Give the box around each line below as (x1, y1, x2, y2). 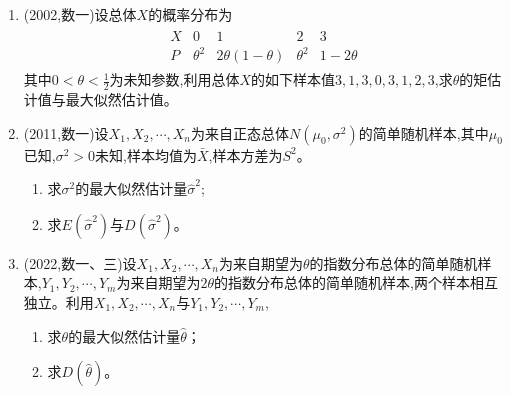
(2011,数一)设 (23, 122, 109, 143)
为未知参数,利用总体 (109, 69, 240, 90)
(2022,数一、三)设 (23, 252, 137, 273)
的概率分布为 (148, 4, 233, 24)
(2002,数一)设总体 (23, 4, 137, 24)
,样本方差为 (208, 144, 283, 165)
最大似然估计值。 (65, 89, 178, 110)
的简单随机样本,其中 (358, 122, 489, 143)
